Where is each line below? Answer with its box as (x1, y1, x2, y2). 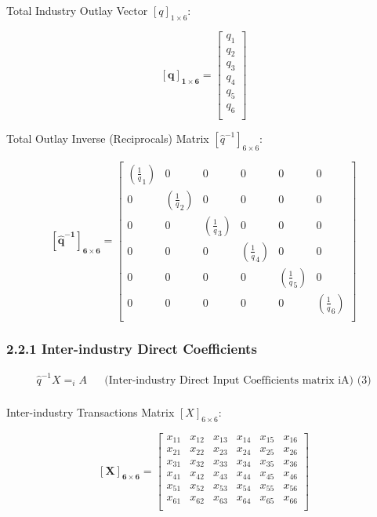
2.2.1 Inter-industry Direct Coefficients (6, 338, 257, 358)
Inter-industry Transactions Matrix (6, 403, 175, 420)
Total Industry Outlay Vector (6, 2, 148, 18)
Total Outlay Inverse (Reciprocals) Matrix (6, 129, 209, 146)
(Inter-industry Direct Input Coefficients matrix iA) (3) (104, 374, 372, 386)
